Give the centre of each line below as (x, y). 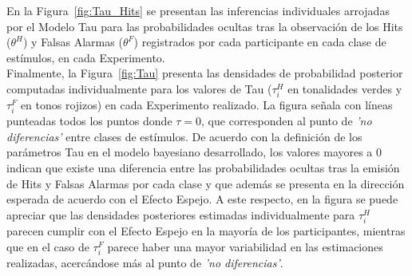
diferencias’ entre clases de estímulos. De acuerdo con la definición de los (184, 136)
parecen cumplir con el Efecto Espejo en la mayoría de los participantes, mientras (206, 231)
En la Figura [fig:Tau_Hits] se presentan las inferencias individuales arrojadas (198, 10)
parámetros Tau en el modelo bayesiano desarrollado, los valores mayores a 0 (194, 152)
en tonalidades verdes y (345, 88)
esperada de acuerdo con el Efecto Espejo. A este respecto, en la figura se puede (202, 199)
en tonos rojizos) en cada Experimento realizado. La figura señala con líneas (206, 105)
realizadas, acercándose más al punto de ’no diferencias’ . (145, 262)
